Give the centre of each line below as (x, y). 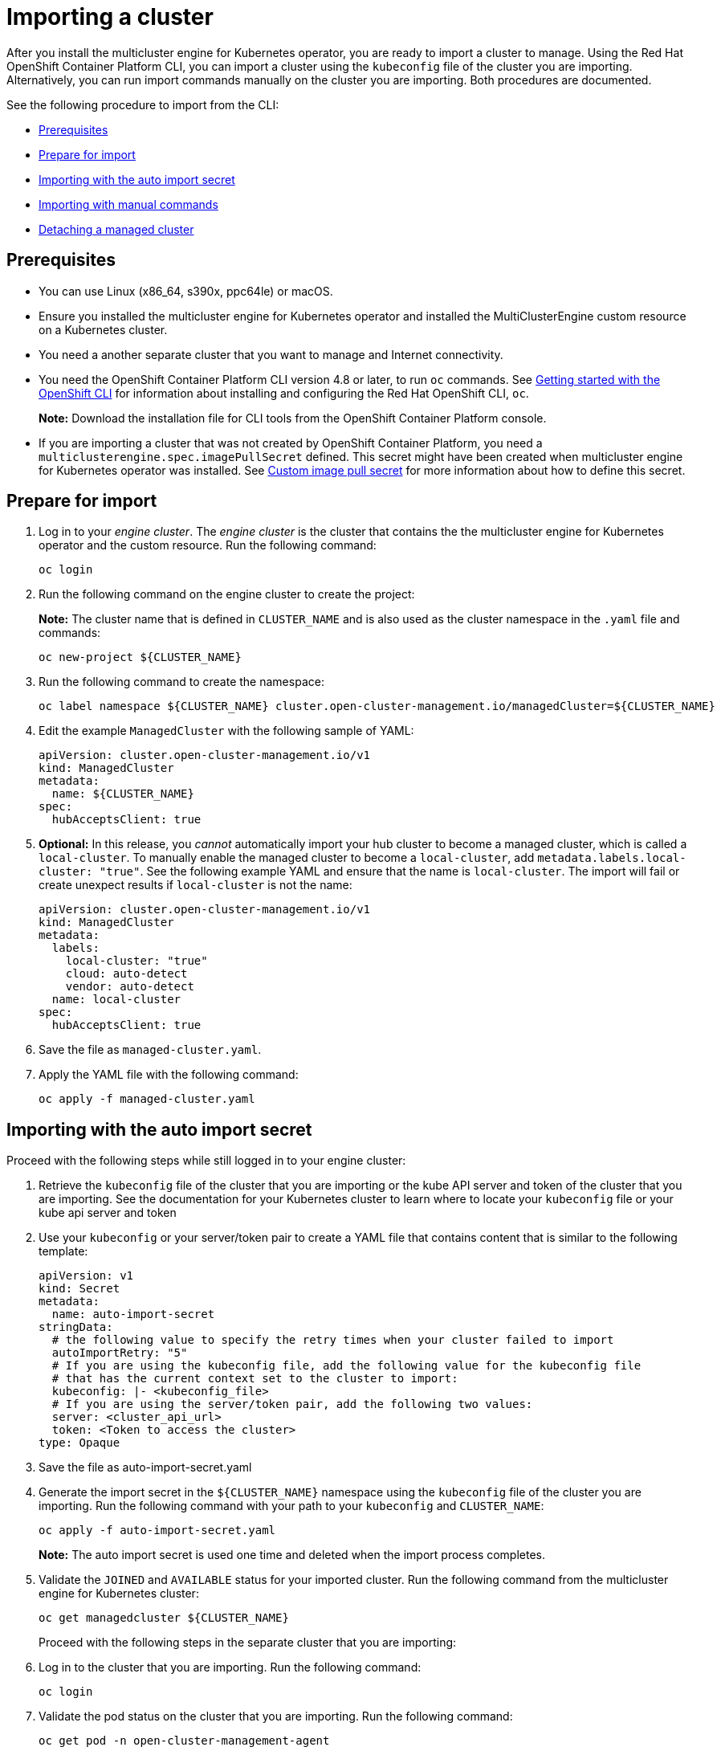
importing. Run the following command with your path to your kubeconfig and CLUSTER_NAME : (291, 1506)
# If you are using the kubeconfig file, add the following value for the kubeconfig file (346, 1366)
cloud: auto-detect (126, 974)
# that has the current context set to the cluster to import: (255, 1379)
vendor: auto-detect (130, 987)
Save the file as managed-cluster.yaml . (150, 1050)
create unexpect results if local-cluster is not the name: (196, 885)
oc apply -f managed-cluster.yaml (147, 1099)
